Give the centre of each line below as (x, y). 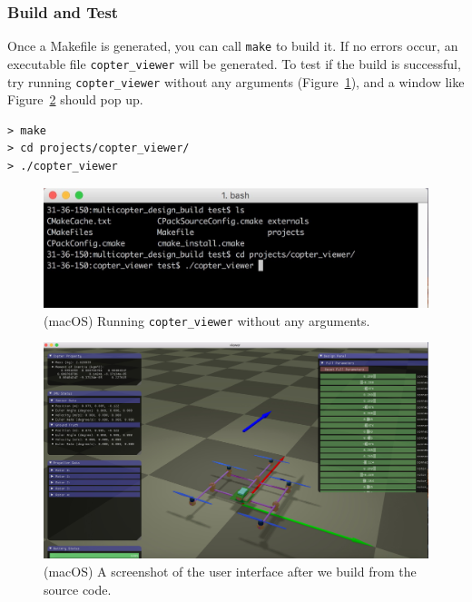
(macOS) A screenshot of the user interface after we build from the (230, 571)
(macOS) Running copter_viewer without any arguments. (207, 320)
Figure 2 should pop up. (75, 99)
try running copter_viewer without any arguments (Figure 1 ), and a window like (236, 81)
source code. (78, 589)
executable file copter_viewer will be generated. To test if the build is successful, (234, 63)
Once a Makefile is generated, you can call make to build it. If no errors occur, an (233, 46)
